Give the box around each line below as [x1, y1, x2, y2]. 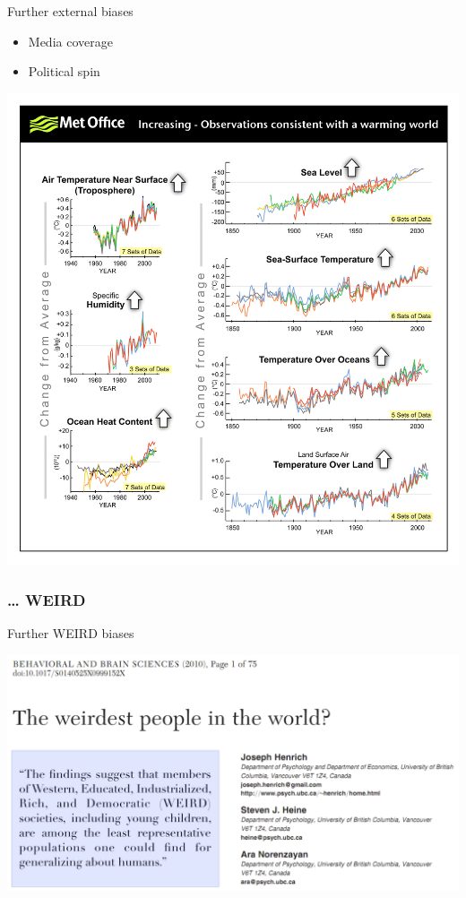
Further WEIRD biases [7, 624, 134, 643]
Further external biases [7, 2, 134, 20]
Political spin [28, 62, 100, 81]
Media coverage [28, 31, 113, 50]
